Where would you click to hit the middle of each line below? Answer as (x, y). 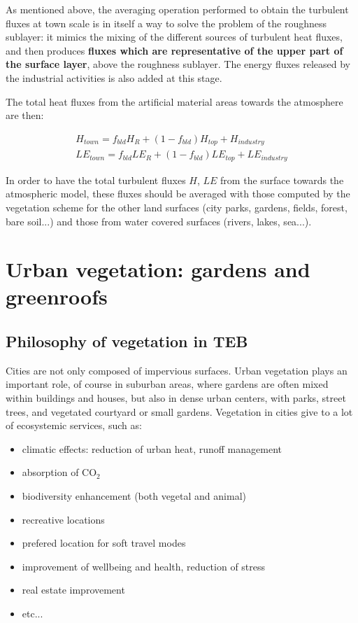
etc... (33, 613)
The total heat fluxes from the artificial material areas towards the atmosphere (174, 101)
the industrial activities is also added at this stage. (114, 77)
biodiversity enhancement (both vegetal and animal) (134, 496)
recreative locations (63, 519)
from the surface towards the (282, 180)
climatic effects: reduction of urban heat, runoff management (152, 448)
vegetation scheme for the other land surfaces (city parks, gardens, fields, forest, (177, 207)
